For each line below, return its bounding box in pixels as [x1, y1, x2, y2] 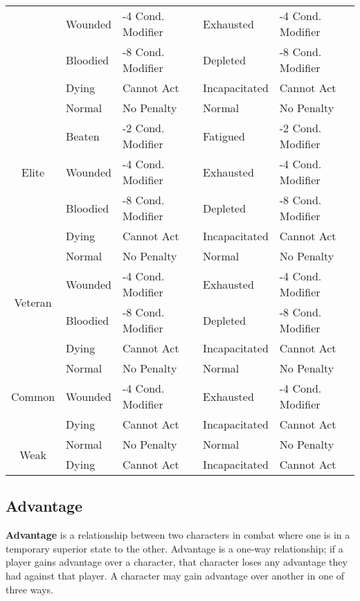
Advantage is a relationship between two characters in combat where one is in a [6, 528, 350, 542]
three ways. [6, 582, 53, 596]
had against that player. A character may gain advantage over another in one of [6, 568, 345, 582]
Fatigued [203, 127, 245, 144]
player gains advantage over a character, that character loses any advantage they [6, 555, 348, 569]
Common [11, 388, 55, 404]
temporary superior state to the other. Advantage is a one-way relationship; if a [6, 541, 343, 555]
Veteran [14, 294, 52, 310]
